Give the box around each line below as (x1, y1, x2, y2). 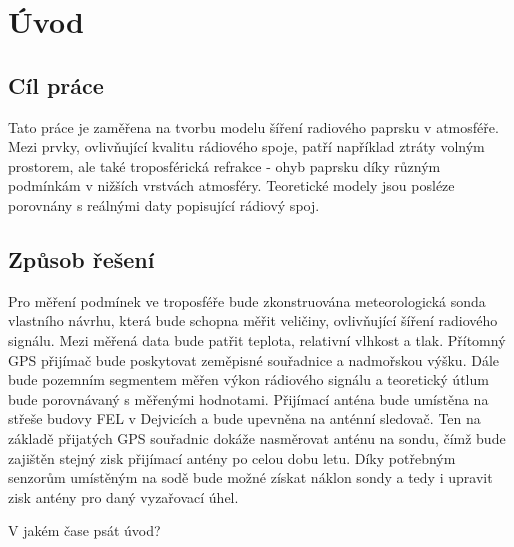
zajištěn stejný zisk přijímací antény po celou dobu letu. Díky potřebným (8, 447, 456, 468)
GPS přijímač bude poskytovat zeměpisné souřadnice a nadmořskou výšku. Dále (8, 349, 500, 370)
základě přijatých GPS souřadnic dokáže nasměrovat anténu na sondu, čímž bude (8, 427, 506, 448)
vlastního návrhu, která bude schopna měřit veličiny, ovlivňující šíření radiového (8, 310, 498, 331)
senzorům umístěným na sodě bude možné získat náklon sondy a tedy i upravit (8, 467, 493, 488)
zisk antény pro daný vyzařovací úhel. (8, 486, 239, 507)
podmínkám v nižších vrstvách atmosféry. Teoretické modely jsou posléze (8, 175, 455, 196)
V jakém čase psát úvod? (8, 520, 161, 541)
